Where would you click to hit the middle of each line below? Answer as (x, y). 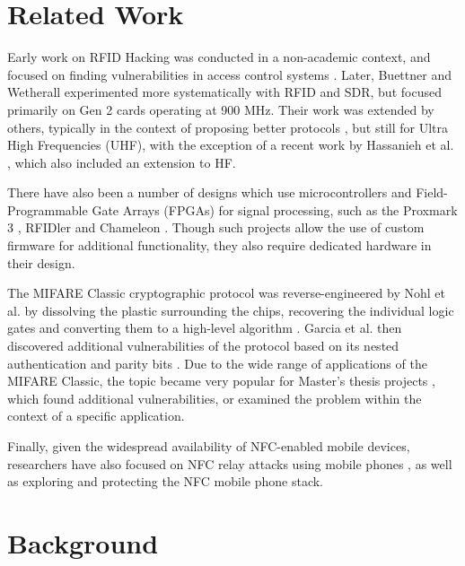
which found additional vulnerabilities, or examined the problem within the (215, 398)
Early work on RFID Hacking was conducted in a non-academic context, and (219, 57)
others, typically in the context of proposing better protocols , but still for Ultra (228, 127)
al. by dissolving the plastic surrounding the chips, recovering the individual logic (231, 310)
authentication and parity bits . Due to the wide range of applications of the (217, 363)
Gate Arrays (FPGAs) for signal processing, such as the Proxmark (275, 209)
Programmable (48, 209)
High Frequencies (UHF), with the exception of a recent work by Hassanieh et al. (231, 145)
